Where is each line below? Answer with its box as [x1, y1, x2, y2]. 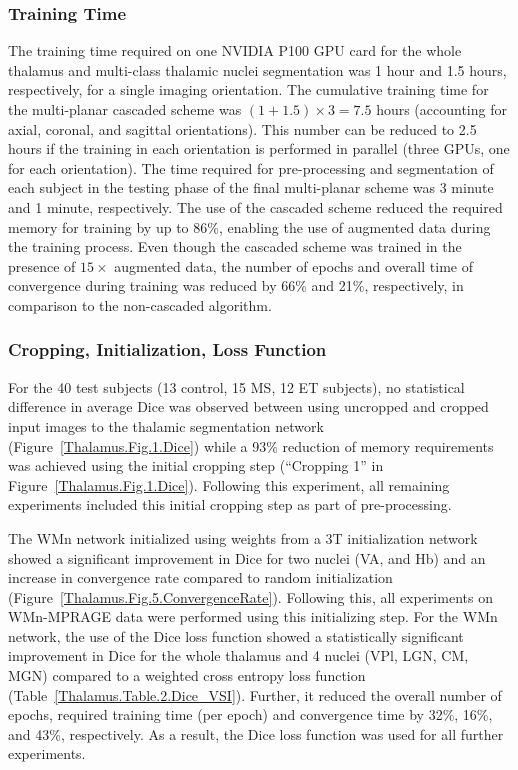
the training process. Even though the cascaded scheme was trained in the [8, 236, 462, 257]
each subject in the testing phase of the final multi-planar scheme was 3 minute [8, 177, 494, 198]
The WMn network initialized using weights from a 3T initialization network [8, 527, 478, 548]
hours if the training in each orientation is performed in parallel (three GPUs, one [8, 138, 510, 159]
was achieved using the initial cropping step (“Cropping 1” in [8, 455, 384, 476]
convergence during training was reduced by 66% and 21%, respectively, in [8, 275, 464, 296]
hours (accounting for [376, 99, 507, 119]
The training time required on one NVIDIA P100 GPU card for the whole [8, 40, 462, 61]
